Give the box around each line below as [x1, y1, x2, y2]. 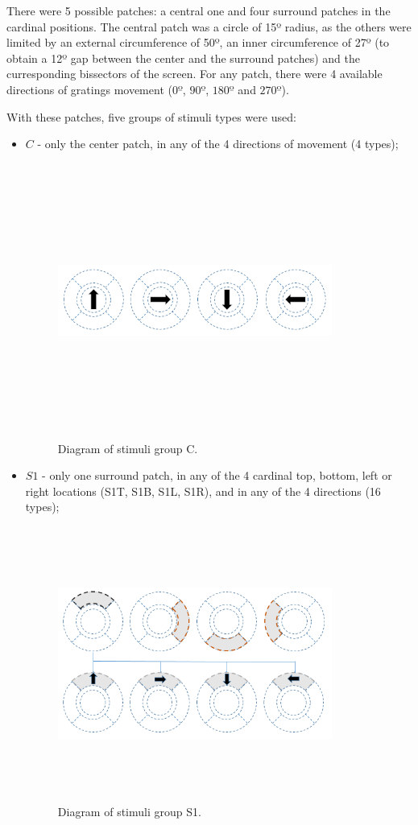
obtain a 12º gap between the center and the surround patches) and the [6, 49, 360, 66]
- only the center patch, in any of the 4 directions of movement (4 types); [37, 135, 399, 152]
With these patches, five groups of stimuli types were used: [6, 108, 296, 125]
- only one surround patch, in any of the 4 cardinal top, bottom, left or [42, 467, 392, 484]
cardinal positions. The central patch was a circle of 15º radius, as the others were [6, 18, 412, 35]
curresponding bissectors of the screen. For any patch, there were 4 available [6, 65, 383, 82]
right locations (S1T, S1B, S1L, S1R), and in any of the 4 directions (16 [25, 482, 381, 499]
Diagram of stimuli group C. [57, 439, 198, 456]
